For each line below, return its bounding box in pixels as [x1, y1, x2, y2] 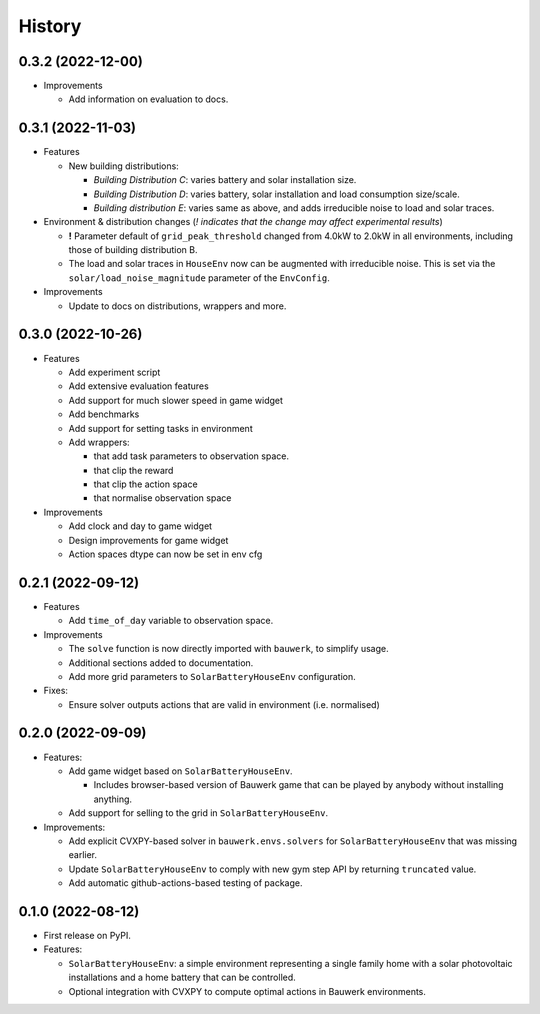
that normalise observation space [93, 492, 232, 504]
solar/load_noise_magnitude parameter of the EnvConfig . [68, 271, 330, 284]
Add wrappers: [68, 436, 130, 448]
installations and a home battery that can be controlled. [68, 971, 297, 984]
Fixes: [43, 685, 69, 697]
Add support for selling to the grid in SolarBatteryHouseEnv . [68, 807, 329, 819]
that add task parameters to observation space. [93, 450, 290, 462]
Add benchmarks [68, 408, 140, 420]
